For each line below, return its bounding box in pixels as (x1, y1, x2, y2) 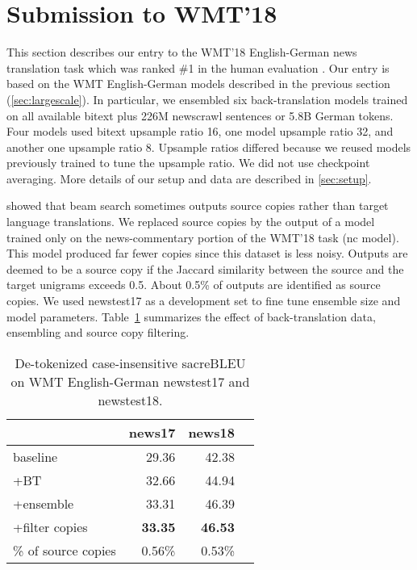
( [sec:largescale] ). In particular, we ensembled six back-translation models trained (6, 90, 408, 107)
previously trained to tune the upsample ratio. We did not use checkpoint (6, 154, 370, 171)
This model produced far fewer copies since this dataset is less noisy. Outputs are (6, 245, 408, 262)
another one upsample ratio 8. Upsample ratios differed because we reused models (6, 138, 411, 155)
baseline (13, 446, 58, 466)
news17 (128, 422, 176, 442)
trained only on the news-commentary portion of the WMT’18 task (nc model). (6, 228, 399, 245)
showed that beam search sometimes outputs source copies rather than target (6, 197, 389, 214)
